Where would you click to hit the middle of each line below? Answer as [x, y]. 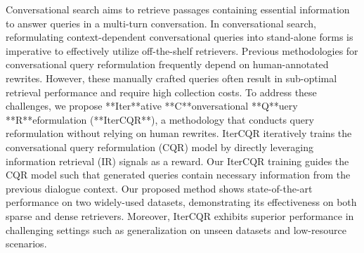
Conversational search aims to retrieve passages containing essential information [178, 9]
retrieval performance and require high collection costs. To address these [161, 92]
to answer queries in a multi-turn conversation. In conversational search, [161, 23]
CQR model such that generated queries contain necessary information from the [178, 175]
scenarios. [26, 244]
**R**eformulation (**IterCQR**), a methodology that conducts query [160, 119]
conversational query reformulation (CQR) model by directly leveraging [160, 147]
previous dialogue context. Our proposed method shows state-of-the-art [159, 188]
